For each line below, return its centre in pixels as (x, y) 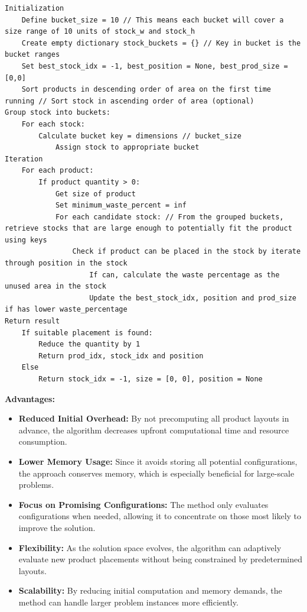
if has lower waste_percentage (66, 310)
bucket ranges (32, 55)
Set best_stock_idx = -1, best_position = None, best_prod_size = (155, 66)
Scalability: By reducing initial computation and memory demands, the (150, 590)
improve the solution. (57, 527)
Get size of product (95, 194)
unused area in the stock (55, 286)
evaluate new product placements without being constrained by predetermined (161, 559)
